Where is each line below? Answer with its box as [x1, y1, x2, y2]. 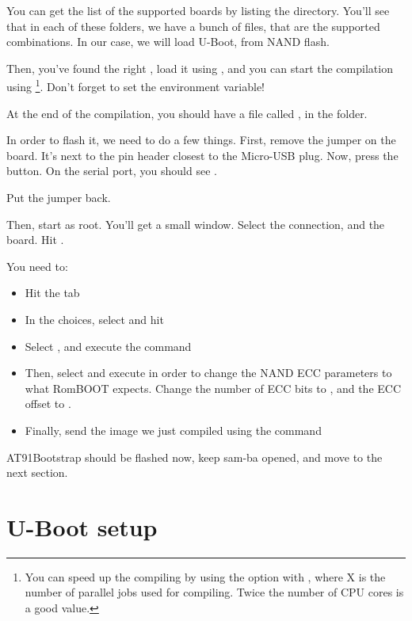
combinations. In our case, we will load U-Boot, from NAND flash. [6, 33, 330, 50]
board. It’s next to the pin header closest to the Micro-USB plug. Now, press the [6, 147, 399, 163]
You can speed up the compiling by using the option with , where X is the [25, 568, 386, 585]
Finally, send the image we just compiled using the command [25, 421, 322, 438]
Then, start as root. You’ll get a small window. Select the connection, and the [6, 215, 385, 232]
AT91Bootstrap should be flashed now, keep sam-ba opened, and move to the [6, 448, 383, 465]
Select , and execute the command [25, 337, 192, 354]
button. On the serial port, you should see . [6, 162, 217, 179]
